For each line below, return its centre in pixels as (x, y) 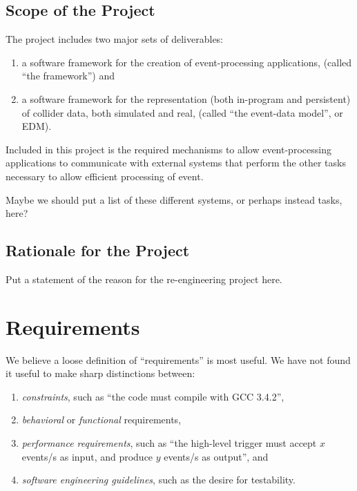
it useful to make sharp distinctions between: (100, 373)
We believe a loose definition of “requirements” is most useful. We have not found (178, 359)
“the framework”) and (68, 76)
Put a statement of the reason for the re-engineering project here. (144, 279)
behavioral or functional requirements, (102, 420)
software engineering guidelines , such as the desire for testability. (158, 480)
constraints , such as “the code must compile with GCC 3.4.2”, (153, 396)
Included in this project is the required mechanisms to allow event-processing (168, 149)
